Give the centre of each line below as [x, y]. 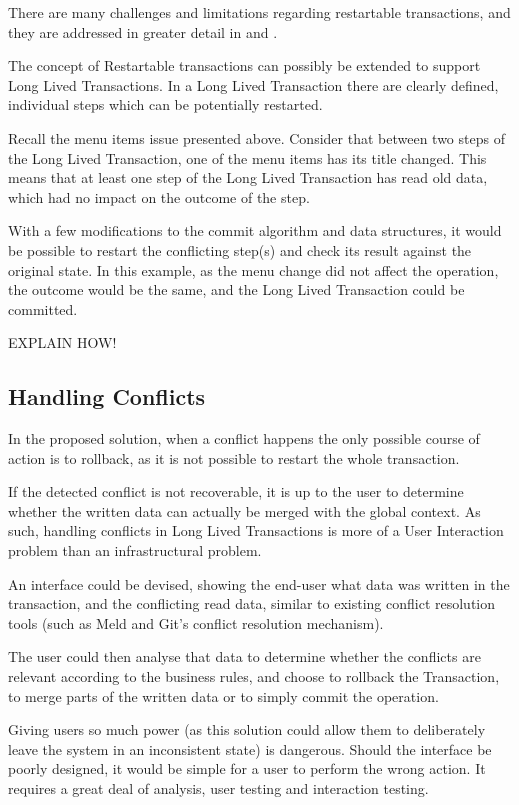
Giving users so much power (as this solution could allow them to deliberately [247, 729]
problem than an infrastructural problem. [135, 550]
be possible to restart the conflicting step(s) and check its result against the [240, 249]
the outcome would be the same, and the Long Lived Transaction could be [236, 289]
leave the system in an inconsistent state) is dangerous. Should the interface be [250, 748]
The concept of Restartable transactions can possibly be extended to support [244, 65]
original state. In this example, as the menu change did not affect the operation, [253, 269]
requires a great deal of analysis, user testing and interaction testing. [218, 788]
